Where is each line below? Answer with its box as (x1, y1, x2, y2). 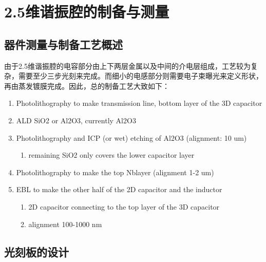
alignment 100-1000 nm (28, 218, 102, 229)
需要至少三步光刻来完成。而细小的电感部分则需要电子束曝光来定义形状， (18, 70, 263, 81)
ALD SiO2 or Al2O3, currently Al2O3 (16, 115, 136, 125)
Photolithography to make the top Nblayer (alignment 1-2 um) (16, 166, 214, 177)
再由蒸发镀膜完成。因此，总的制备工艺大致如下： (4, 80, 169, 91)
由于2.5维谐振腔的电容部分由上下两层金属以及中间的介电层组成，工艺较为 (4, 60, 251, 71)
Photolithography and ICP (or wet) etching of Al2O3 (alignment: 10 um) (16, 132, 247, 143)
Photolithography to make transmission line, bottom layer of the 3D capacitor (16, 98, 262, 108)
